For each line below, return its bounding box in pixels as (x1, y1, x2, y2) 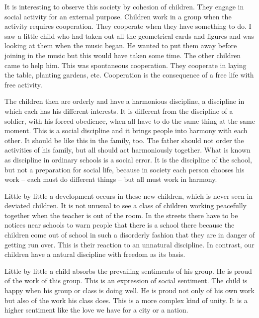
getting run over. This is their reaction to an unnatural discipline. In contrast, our (4, 239, 255, 249)
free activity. (4, 79, 42, 89)
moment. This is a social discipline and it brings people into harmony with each (4, 125, 248, 136)
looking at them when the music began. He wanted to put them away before (4, 40, 237, 51)
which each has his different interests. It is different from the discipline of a (4, 105, 233, 116)
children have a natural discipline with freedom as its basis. (4, 249, 185, 259)
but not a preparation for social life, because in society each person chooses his (4, 164, 245, 174)
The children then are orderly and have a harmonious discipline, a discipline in (4, 96, 245, 106)
